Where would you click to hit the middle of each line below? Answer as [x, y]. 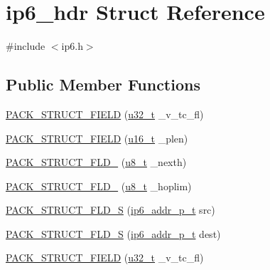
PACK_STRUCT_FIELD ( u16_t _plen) [97, 138]
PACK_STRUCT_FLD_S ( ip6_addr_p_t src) [110, 210]
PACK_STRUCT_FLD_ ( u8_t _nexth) [96, 162]
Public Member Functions [103, 84]
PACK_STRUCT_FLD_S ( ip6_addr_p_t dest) [113, 233]
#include [26, 46]
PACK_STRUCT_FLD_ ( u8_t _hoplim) [99, 186]
